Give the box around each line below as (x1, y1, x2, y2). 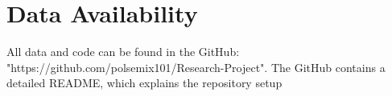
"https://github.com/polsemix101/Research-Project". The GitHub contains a (6, 58, 386, 75)
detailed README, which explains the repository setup (6, 74, 283, 91)
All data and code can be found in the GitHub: (6, 43, 240, 60)
